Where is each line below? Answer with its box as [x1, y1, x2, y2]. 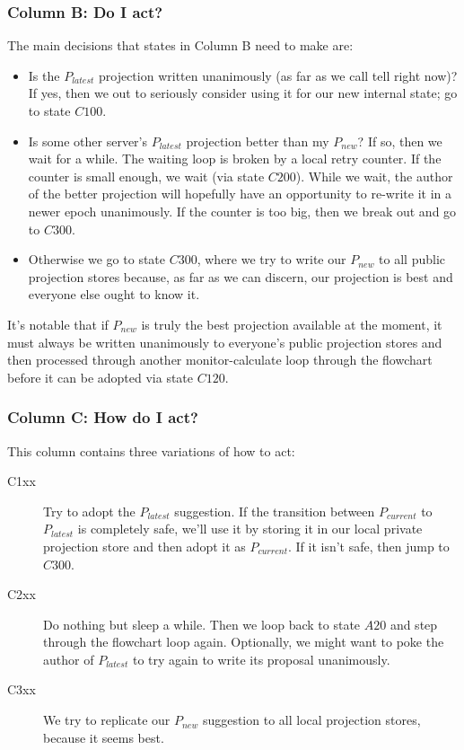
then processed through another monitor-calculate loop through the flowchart [7, 350, 433, 369]
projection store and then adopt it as [43, 536, 246, 555]
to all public [379, 250, 445, 269]
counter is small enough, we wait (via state [28, 166, 265, 185]
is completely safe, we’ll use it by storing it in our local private [77, 519, 423, 538]
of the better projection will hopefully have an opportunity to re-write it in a [28, 184, 451, 203]
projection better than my [186, 131, 329, 150]
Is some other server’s [28, 131, 148, 150]
